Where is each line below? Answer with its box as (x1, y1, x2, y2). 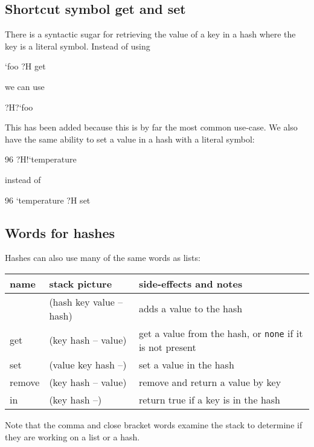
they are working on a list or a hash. (5, 430, 140, 443)
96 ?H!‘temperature (5, 153, 77, 166)
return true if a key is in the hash (138, 392, 280, 407)
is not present (138, 339, 196, 354)
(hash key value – (49, 294, 123, 309)
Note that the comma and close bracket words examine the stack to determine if (5, 418, 303, 431)
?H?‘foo (5, 100, 33, 113)
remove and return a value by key (138, 375, 281, 389)
